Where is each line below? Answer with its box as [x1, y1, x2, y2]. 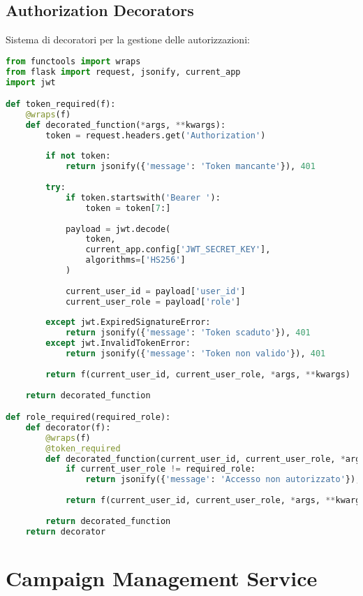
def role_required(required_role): [6, 412, 171, 423]
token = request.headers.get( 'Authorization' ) [45, 130, 266, 140]
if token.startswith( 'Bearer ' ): [65, 192, 221, 203]
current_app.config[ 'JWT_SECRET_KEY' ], [85, 245, 271, 255]
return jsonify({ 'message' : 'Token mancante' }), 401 [65, 161, 316, 172]
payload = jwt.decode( [65, 224, 171, 234]
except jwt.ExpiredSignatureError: [45, 317, 211, 328]
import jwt [6, 77, 56, 87]
